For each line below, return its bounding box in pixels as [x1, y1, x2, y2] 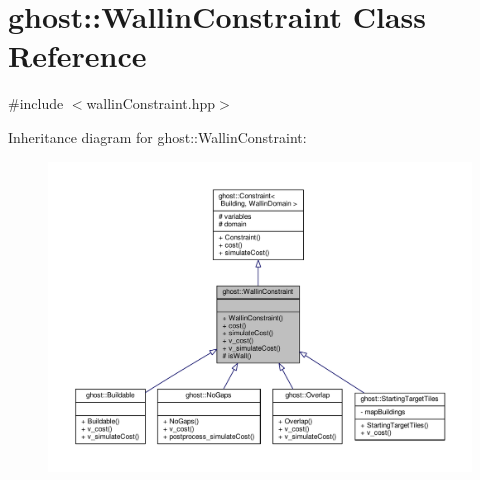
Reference [8, 35, 147, 76]
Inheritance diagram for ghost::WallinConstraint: [8, 126, 307, 147]
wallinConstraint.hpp [86, 93, 216, 114]
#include [8, 93, 64, 114]
